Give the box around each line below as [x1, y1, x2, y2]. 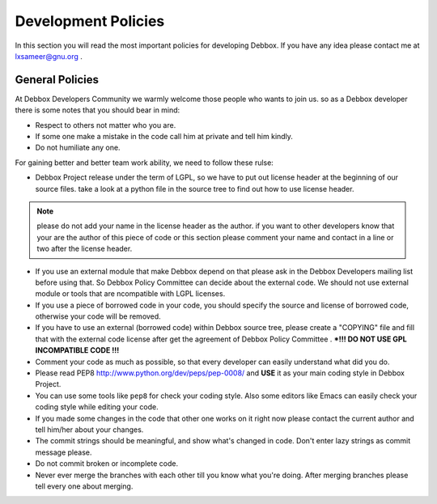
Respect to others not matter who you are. [35, 120, 176, 129]
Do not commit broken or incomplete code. [35, 459, 178, 468]
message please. [35, 447, 92, 457]
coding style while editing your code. [35, 402, 159, 412]
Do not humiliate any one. [35, 142, 121, 153]
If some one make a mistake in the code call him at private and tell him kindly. [35, 132, 293, 142]
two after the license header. [36, 244, 133, 254]
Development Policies [15, 12, 165, 30]
